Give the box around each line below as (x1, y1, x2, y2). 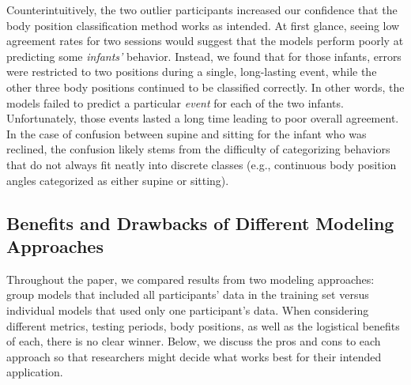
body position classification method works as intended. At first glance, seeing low (6, 17, 400, 33)
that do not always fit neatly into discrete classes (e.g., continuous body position (6, 156, 397, 172)
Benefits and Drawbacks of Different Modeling (6, 210, 394, 235)
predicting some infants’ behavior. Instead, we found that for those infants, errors (6, 47, 402, 64)
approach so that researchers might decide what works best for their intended (6, 348, 382, 364)
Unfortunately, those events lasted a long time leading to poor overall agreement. (6, 110, 399, 126)
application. (6, 364, 63, 380)
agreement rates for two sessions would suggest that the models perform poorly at (6, 32, 404, 49)
